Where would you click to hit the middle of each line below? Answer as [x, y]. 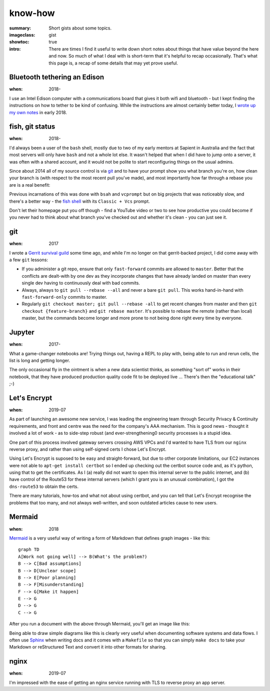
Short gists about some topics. [80, 28]
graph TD [29, 550]
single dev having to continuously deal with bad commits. [81, 283]
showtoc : [19, 42]
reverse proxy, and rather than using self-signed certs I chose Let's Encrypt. [88, 449]
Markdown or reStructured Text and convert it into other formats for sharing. [88, 647]
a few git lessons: [29, 260]
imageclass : [22, 35]
